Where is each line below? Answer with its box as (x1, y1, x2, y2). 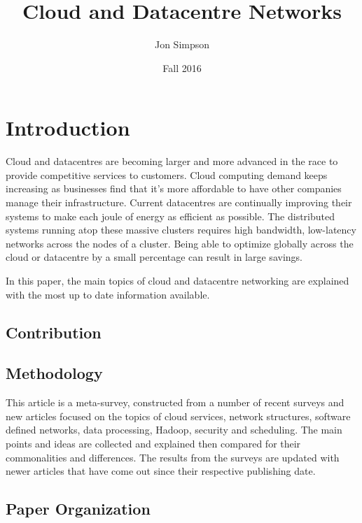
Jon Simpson (154, 37, 210, 52)
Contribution (6, 321, 102, 343)
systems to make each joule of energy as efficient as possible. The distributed (6, 208, 335, 223)
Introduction (6, 113, 130, 142)
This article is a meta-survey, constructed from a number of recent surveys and (6, 395, 344, 410)
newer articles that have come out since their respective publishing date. (6, 464, 316, 478)
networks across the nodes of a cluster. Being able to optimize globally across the (6, 236, 354, 250)
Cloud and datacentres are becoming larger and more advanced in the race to (6, 154, 338, 169)
